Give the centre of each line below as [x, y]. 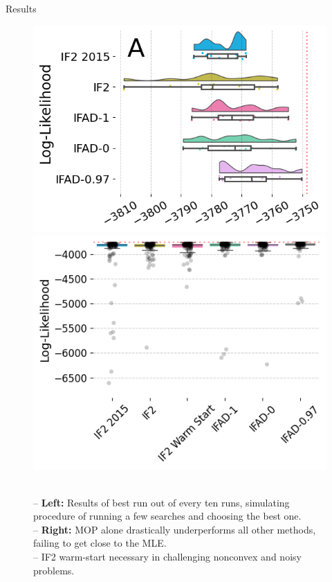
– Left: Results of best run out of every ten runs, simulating [162, 502]
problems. [54, 570]
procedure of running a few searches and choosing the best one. [167, 516]
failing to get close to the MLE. [100, 543]
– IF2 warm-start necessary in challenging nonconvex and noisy [167, 557]
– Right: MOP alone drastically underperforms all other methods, [175, 529]
